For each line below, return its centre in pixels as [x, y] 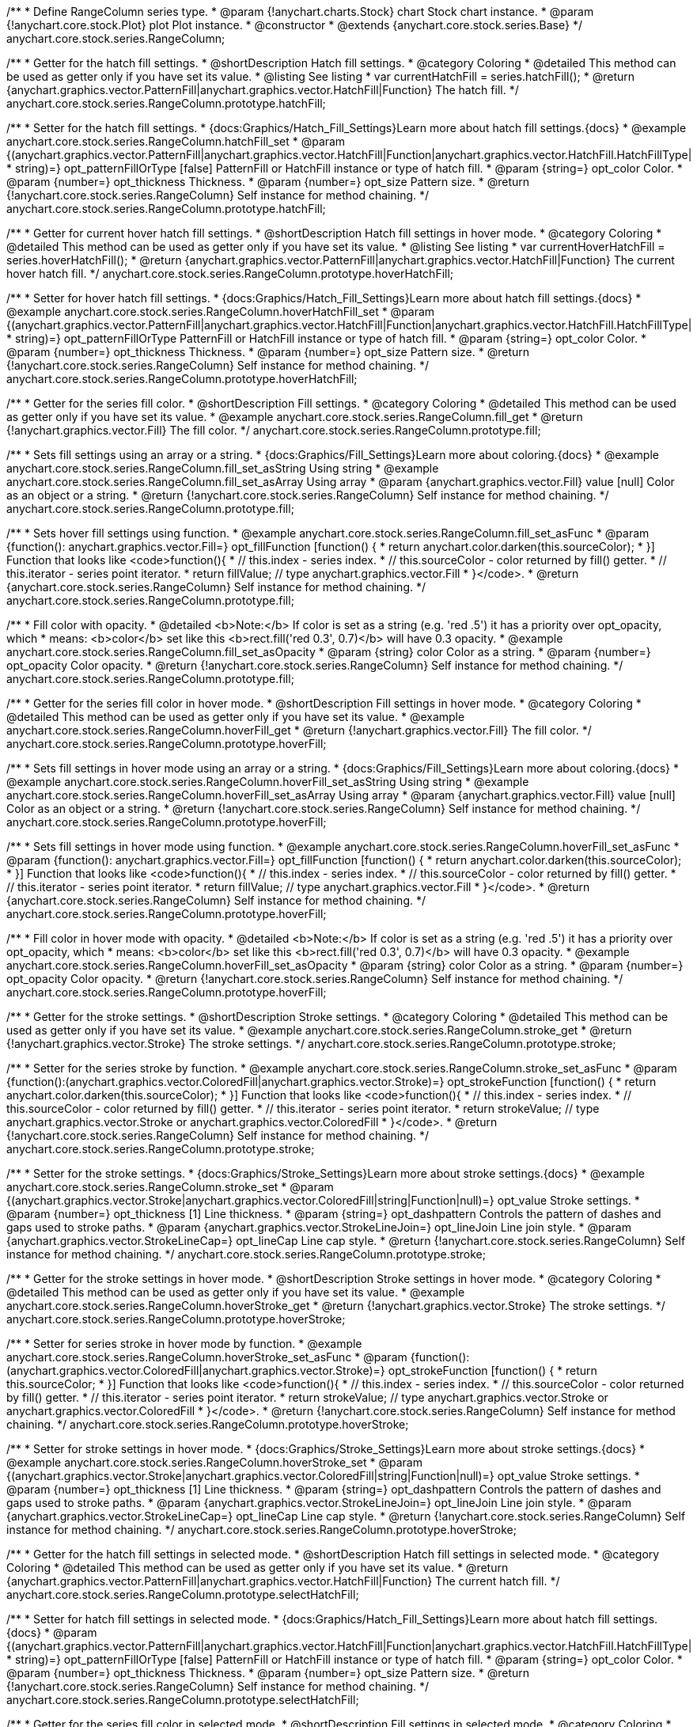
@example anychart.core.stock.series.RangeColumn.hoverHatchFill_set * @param [221, 311]
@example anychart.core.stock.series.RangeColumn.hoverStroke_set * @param [214, 1462]
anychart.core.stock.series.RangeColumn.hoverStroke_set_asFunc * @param [207, 1357]
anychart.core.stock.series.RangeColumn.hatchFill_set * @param [176, 141]
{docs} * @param [52, 1632]
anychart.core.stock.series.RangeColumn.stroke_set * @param [170, 1187]
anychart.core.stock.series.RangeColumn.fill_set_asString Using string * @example [223, 468]
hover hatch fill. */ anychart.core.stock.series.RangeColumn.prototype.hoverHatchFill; [230, 273]
